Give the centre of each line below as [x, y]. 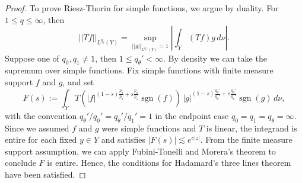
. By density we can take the [215, 58]
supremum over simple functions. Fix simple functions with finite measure [139, 70]
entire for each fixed [41, 139]
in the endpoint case [192, 115]
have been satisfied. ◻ [45, 174]
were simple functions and [149, 128]
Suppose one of [32, 58]
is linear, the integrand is [252, 128]
